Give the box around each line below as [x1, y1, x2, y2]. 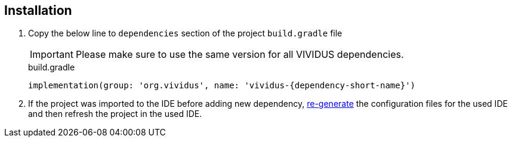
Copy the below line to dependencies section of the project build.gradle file [28, 28, 343, 39]
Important [30, 48, 73, 61]
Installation [4, 3, 72, 18]
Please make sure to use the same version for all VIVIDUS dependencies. [75, 48, 404, 61]
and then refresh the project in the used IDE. [28, 109, 202, 119]
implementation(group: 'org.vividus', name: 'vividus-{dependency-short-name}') [28, 81, 416, 91]
